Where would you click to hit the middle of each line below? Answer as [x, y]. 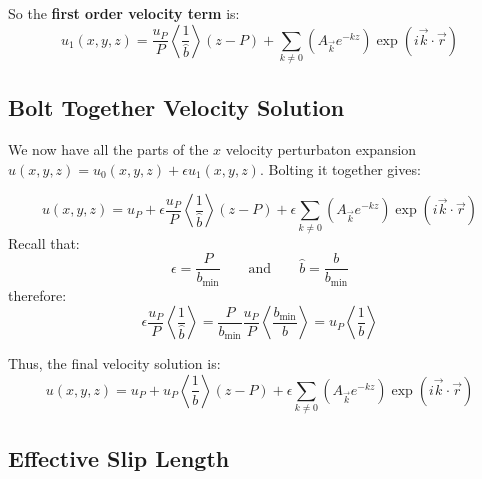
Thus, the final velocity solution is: [114, 363]
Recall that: [44, 242]
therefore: [37, 294]
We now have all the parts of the [108, 149]
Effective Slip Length [119, 457]
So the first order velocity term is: [124, 13]
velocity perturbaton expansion [321, 149]
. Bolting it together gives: [340, 168]
